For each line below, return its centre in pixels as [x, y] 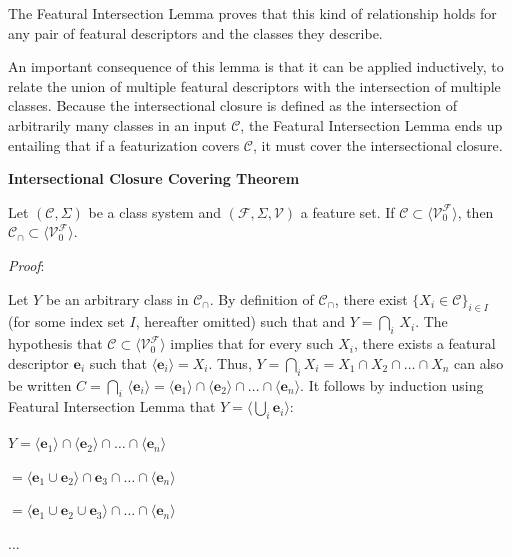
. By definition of [261, 298]
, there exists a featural [424, 343]
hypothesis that [55, 343]
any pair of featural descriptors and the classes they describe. [195, 32]
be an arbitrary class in [117, 298]
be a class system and [155, 211]
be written [40, 384]
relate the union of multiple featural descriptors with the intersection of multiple [254, 85]
